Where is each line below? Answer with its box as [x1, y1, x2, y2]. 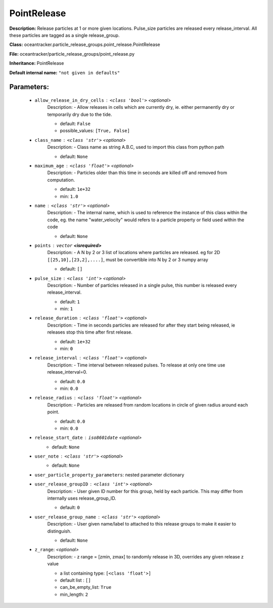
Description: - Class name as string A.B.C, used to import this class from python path [47, 144, 224, 150]
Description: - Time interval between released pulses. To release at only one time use [47, 362, 225, 368]
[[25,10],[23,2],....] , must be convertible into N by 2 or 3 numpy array [47, 256, 208, 263]
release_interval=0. [47, 369, 87, 375]
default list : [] [60, 577, 91, 583]
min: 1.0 [60, 193, 78, 199]
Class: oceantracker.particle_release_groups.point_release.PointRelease [9, 42, 160, 48]
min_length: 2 [60, 591, 88, 597]
